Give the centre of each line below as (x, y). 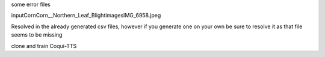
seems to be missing (37, 35)
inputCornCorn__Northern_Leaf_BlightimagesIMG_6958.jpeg (86, 16)
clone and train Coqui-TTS (44, 46)
